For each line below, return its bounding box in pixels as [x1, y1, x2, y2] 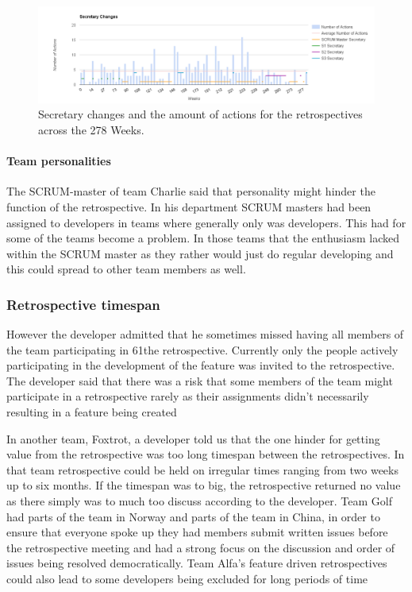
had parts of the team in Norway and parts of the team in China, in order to [6, 508, 380, 524]
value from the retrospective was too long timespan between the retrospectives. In [6, 446, 405, 462]
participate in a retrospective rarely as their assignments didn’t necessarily [6, 388, 369, 404]
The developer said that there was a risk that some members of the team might [6, 372, 393, 389]
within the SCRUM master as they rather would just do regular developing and [6, 245, 394, 261]
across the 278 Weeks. [38, 121, 144, 137]
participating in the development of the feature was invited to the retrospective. [6, 357, 395, 373]
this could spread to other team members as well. [6, 261, 246, 277]
